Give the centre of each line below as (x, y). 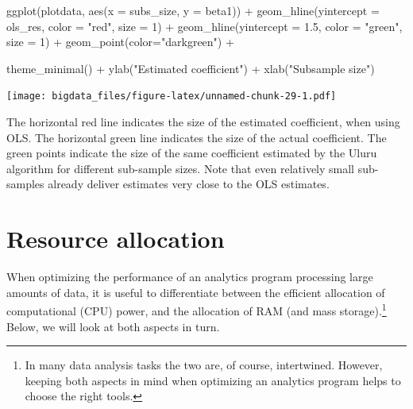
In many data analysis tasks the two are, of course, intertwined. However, (204, 365)
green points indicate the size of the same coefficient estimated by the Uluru (192, 153)
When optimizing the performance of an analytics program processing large (190, 277)
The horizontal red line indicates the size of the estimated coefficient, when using (203, 122)
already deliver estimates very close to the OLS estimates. (189, 184)
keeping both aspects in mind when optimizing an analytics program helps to (213, 380)
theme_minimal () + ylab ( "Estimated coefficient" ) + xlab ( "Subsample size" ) (191, 68)
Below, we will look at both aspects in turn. (113, 326)
